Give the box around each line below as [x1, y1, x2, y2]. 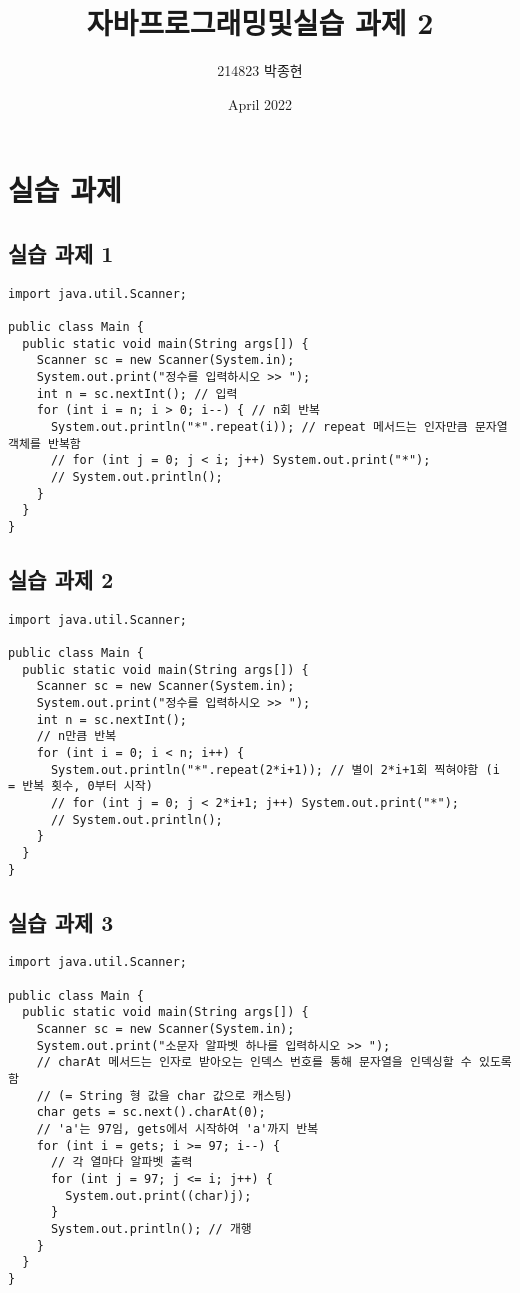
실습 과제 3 [8, 906, 114, 937]
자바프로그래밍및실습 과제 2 [86, 2, 434, 43]
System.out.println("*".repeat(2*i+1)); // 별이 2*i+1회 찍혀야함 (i [50, 762, 500, 777]
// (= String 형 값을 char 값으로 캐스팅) [36, 1088, 293, 1103]
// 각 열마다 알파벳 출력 [50, 1155, 193, 1170]
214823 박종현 [217, 60, 303, 81]
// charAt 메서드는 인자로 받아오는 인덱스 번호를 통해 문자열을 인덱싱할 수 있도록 [36, 1055, 512, 1070]
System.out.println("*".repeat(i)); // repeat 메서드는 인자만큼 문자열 [50, 419, 508, 434]
